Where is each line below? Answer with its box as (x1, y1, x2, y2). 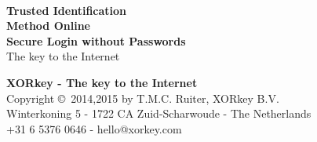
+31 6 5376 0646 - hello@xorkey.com (6, 120, 182, 137)
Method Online (6, 17, 90, 34)
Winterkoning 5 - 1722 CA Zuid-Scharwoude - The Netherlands (6, 105, 312, 122)
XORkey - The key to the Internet (6, 74, 198, 90)
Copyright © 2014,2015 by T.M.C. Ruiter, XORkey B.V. (6, 89, 279, 106)
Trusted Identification (6, 2, 127, 18)
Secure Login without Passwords (6, 32, 186, 49)
